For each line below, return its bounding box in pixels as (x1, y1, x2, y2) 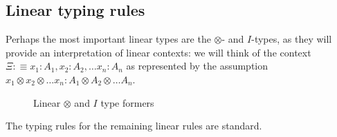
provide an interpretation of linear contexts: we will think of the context (6, 45, 311, 59)
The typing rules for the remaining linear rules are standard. (6, 118, 262, 133)
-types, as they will (251, 32, 332, 46)
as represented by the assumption (126, 59, 268, 73)
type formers (100, 95, 154, 109)
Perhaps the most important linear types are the (6, 32, 211, 46)
